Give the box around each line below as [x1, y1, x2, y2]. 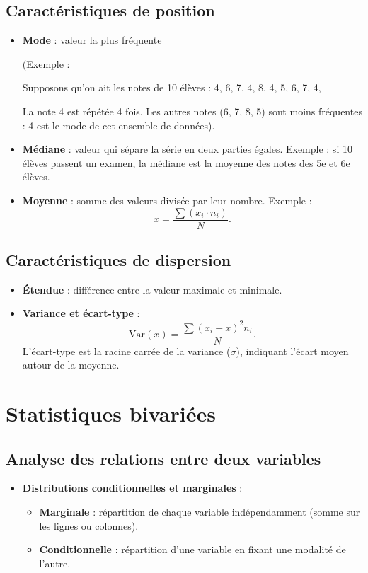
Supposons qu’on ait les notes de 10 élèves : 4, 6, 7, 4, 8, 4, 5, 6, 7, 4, [22, 80, 321, 95]
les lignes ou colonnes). [39, 518, 139, 533]
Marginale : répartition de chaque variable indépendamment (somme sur [39, 504, 360, 519]
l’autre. [39, 555, 71, 570]
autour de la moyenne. [22, 357, 120, 372]
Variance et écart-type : [22, 306, 140, 320]
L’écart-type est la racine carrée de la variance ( [22, 343, 231, 358]
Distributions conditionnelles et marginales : [22, 480, 243, 495]
